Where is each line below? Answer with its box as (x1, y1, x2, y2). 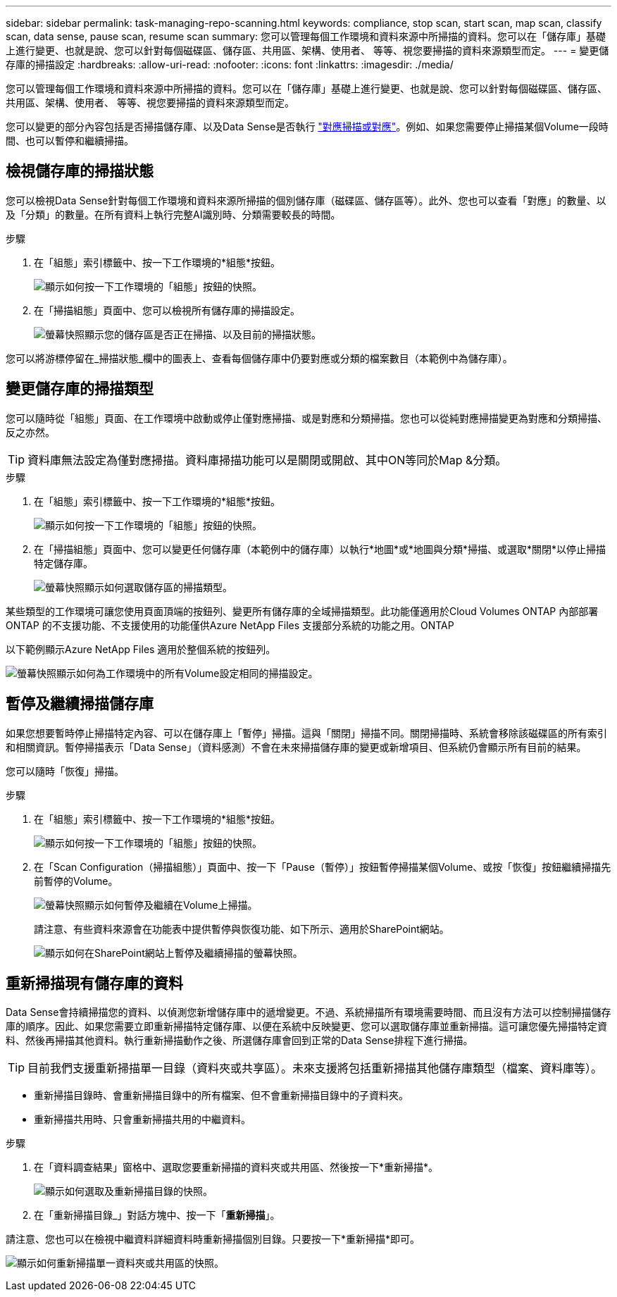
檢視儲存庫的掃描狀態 (6, 162, 154, 180)
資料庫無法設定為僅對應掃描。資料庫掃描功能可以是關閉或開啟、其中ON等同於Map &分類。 (27, 452, 507, 467)
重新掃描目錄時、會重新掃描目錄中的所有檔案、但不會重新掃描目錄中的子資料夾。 (34, 1089, 409, 1102)
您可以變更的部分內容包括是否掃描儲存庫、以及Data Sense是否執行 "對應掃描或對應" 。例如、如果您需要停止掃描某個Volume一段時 (6, 120, 609, 132)
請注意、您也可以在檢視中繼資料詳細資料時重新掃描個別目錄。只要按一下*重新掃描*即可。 (6, 1233, 420, 1246)
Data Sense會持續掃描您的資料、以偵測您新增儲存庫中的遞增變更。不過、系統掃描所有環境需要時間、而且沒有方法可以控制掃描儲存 (6, 1006, 611, 1019)
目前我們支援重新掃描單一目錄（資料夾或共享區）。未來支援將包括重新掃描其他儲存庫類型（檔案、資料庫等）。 (27, 1061, 603, 1076)
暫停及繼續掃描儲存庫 (6, 695, 154, 713)
